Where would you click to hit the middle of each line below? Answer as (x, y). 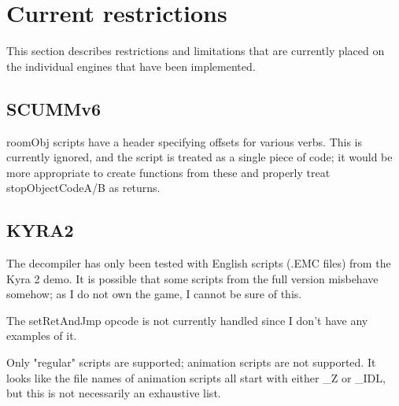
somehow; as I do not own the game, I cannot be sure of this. (154, 294)
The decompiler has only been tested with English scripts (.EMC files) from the (199, 263)
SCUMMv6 (54, 108)
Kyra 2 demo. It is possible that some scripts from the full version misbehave (192, 278)
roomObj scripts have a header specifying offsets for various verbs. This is (185, 141)
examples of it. (42, 336)
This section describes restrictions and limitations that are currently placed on (196, 51)
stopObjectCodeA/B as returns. (83, 188)
